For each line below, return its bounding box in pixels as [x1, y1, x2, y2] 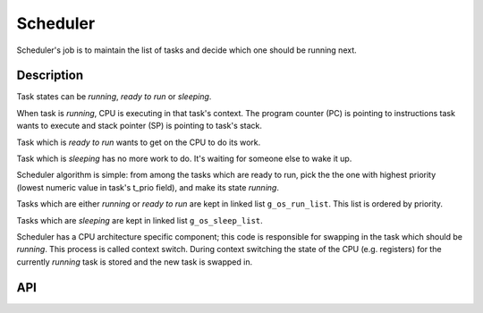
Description [16, 68, 84, 83]
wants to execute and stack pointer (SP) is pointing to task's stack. [16, 121, 263, 131]
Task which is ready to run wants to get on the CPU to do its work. [16, 137, 261, 148]
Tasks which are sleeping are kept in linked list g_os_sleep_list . [16, 215, 263, 225]
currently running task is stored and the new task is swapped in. [16, 256, 253, 267]
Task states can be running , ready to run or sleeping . [16, 91, 212, 102]
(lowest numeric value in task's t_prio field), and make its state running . [16, 182, 279, 192]
